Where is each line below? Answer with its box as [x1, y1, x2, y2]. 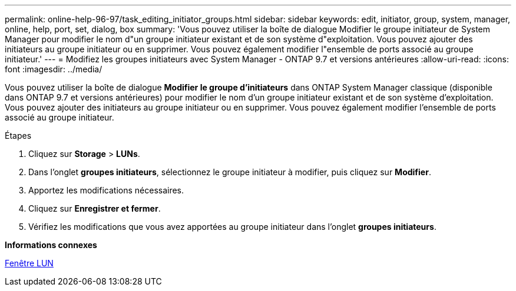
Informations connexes [5, 240, 97, 250]
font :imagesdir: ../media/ [5, 64, 102, 74]
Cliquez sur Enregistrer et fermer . [28, 203, 161, 213]
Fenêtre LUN [5, 258, 54, 268]
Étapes [5, 131, 32, 141]
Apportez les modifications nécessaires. [28, 185, 184, 195]
